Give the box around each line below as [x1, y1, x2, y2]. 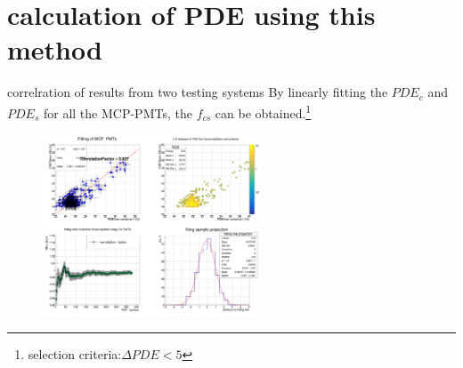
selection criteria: [28, 344, 122, 363]
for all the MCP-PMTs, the [43, 103, 192, 122]
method [7, 31, 102, 68]
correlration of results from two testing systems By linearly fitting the [7, 83, 388, 101]
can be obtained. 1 [215, 100, 312, 122]
